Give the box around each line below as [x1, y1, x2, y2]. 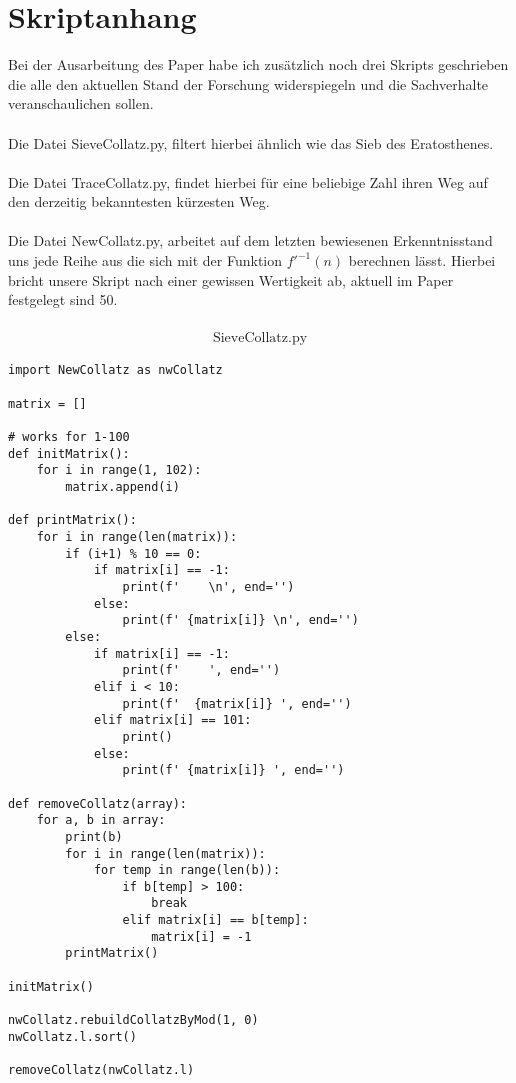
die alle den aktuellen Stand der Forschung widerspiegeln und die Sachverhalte [8, 73, 489, 94]
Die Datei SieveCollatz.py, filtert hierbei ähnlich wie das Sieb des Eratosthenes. [8, 132, 494, 153]
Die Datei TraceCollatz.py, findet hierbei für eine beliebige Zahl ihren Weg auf [8, 171, 488, 192]
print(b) [65, 829, 123, 844]
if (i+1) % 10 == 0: [65, 546, 202, 561]
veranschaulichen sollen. [8, 93, 154, 114]
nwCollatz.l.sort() [8, 1029, 137, 1044]
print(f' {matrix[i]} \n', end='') [122, 613, 359, 628]
